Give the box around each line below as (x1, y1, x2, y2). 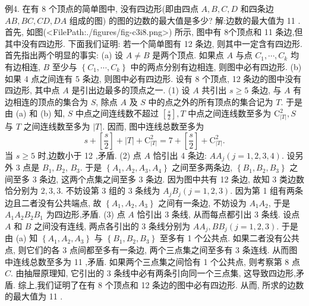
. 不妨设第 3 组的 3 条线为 (61, 184, 160, 197)
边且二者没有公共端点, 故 (5, 196, 102, 209)
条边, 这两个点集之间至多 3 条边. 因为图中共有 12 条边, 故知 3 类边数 (39, 172, 304, 185)
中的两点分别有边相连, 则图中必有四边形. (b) (130, 60, 302, 72)
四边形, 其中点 (5, 84, 60, 96)
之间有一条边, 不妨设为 (158, 196, 247, 209)
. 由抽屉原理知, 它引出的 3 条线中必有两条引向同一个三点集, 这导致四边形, (11, 267, 296, 279)
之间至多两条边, (172, 161, 233, 173)
